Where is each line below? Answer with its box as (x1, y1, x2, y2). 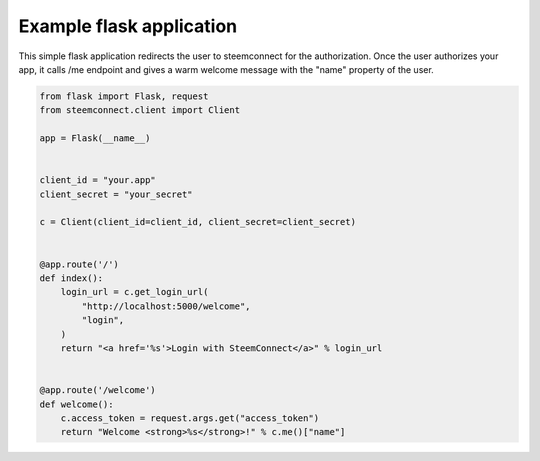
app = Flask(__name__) (39, 133, 151, 144)
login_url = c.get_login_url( (60, 286, 209, 298)
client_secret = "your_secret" (39, 188, 194, 200)
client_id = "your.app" (39, 175, 157, 186)
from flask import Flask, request (39, 90, 209, 102)
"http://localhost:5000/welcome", (81, 300, 251, 312)
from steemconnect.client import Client (39, 105, 240, 116)
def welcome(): (39, 398, 114, 410)
